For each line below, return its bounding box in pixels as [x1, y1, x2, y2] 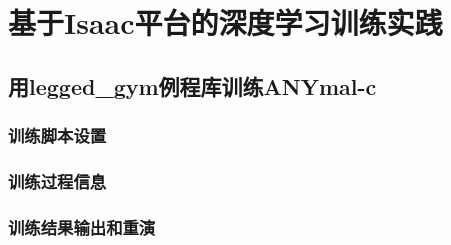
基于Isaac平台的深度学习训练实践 [8, 2, 443, 43]
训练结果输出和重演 [8, 214, 156, 239]
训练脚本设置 [8, 123, 107, 148]
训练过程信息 [8, 168, 107, 193]
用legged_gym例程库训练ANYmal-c [8, 70, 377, 101]
